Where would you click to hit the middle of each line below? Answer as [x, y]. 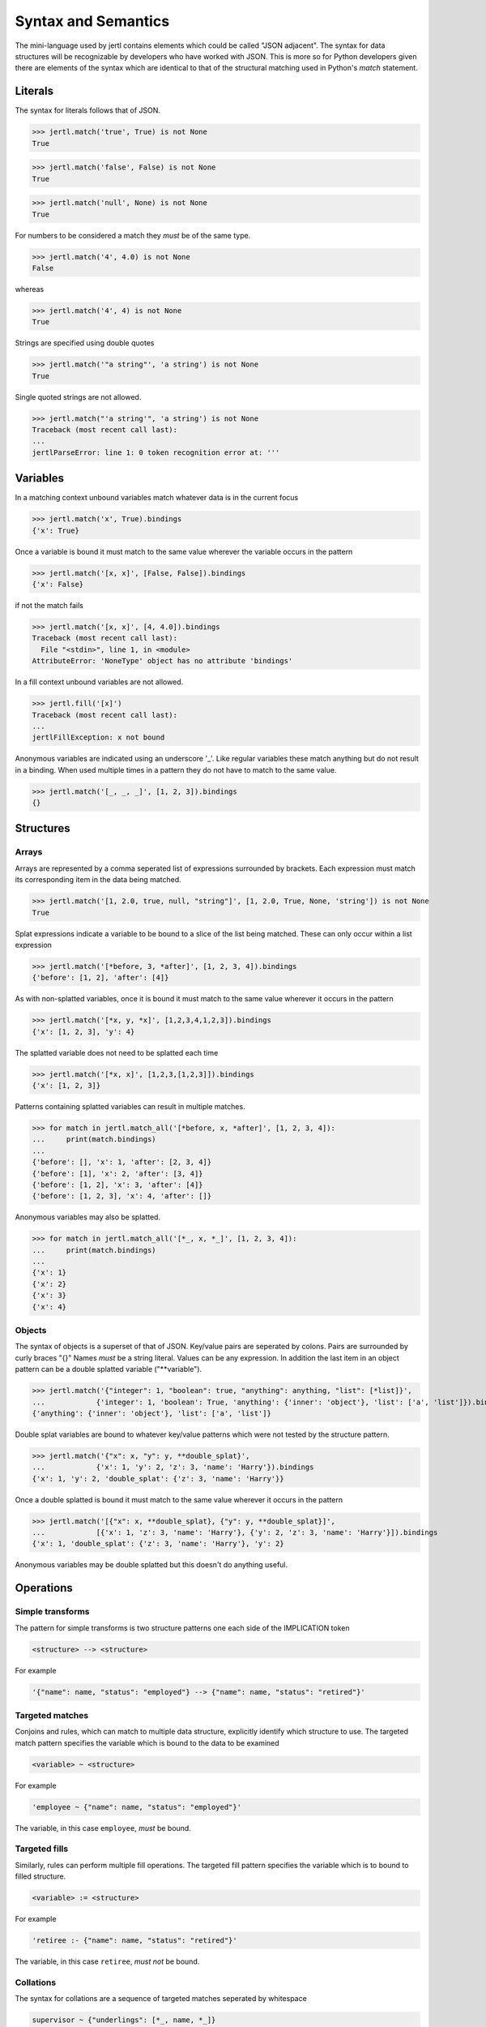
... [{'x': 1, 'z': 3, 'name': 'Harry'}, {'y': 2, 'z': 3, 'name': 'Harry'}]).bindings [235, 1533]
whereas [30, 289]
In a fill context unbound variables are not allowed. [99, 682]
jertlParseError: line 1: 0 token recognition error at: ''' [156, 452]
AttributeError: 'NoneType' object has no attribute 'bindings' [162, 661]
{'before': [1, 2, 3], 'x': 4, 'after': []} [122, 1196]
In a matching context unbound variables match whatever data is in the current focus [157, 498]
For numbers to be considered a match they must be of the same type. [133, 235]
